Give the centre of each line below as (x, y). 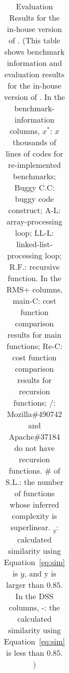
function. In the (34, 278)
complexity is (34, 516)
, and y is (40, 573)
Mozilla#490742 (34, 414)
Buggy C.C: (34, 187)
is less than (25, 652)
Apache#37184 (34, 436)
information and (34, 63)
